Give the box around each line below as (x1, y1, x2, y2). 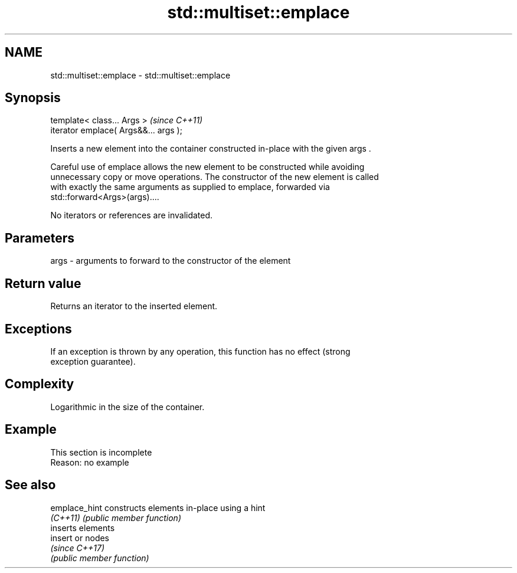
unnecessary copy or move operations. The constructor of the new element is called (50, 172, 379, 182)
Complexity (5, 376, 74, 392)
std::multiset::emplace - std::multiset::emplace (50, 70, 231, 80)
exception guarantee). (50, 356, 136, 366)
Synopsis (5, 90, 61, 106)
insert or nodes (50, 532, 110, 543)
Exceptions (5, 321, 72, 336)
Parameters (5, 230, 74, 245)
